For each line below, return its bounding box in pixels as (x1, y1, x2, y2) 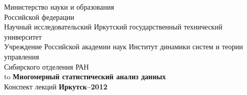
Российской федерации (4, 11, 74, 22)
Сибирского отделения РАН (4, 61, 89, 72)
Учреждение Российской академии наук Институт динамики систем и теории (4, 41, 243, 52)
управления (4, 51, 39, 61)
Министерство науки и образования (4, 2, 114, 12)
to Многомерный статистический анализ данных (4, 71, 166, 82)
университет (4, 31, 42, 42)
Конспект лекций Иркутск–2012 (4, 81, 107, 91)
